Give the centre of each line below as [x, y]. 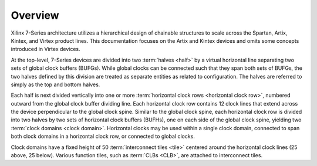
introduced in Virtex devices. [45, 49]
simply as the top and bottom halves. [55, 84]
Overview [35, 15]
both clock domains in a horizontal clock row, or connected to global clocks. [103, 136]
